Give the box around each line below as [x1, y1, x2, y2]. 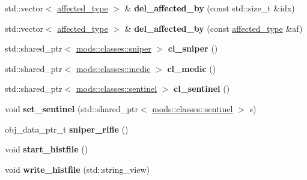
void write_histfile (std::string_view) [5, 163, 150, 175]
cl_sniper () [168, 42, 218, 55]
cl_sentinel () [174, 82, 230, 95]
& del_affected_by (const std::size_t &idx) [124, 2, 295, 14]
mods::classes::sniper [76, 42, 151, 55]
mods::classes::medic [76, 62, 151, 74]
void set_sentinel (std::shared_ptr [5, 102, 138, 115]
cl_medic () [167, 62, 216, 74]
